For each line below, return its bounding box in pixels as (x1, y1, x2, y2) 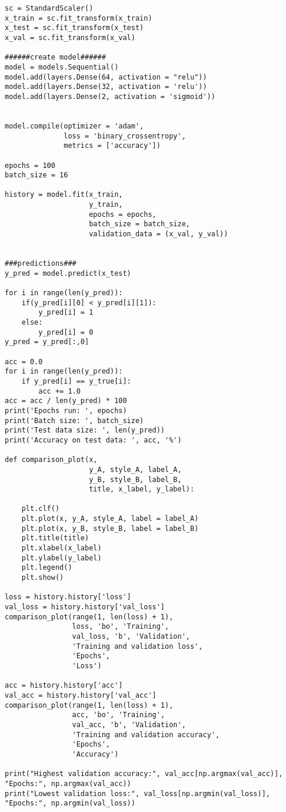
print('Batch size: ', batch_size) (5, 416, 144, 425)
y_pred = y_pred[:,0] (5, 338, 89, 346)
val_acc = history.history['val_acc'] (5, 691, 157, 699)
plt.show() (21, 573, 64, 582)
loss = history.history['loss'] (5, 593, 131, 602)
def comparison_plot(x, (5, 455, 98, 464)
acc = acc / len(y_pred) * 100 (5, 397, 127, 405)
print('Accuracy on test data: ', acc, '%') (5, 435, 182, 444)
